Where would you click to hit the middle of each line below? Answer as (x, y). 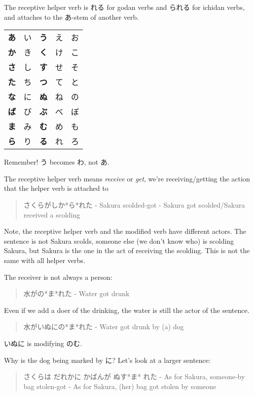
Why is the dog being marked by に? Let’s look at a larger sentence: (107, 360)
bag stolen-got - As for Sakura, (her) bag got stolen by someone (120, 386)
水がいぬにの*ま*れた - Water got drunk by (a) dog (104, 327)
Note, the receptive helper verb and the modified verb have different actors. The (125, 231)
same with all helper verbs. (45, 260)
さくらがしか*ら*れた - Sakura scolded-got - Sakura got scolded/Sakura (134, 204)
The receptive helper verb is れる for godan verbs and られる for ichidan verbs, (124, 7)
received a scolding (52, 214)
